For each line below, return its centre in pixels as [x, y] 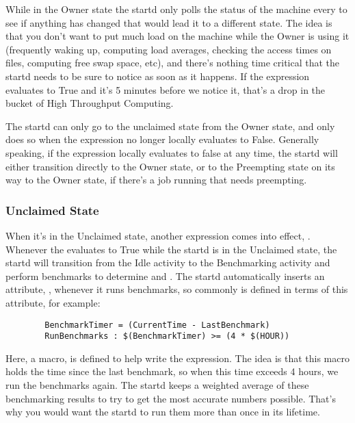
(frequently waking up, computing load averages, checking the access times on [169, 49]
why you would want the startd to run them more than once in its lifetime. [163, 412]
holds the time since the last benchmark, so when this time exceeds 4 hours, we [172, 371]
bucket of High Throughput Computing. [90, 103]
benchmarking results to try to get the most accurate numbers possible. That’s [171, 398]
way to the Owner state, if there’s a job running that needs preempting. [156, 180]
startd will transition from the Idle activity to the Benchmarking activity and [168, 262]
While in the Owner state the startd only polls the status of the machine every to [176, 9]
